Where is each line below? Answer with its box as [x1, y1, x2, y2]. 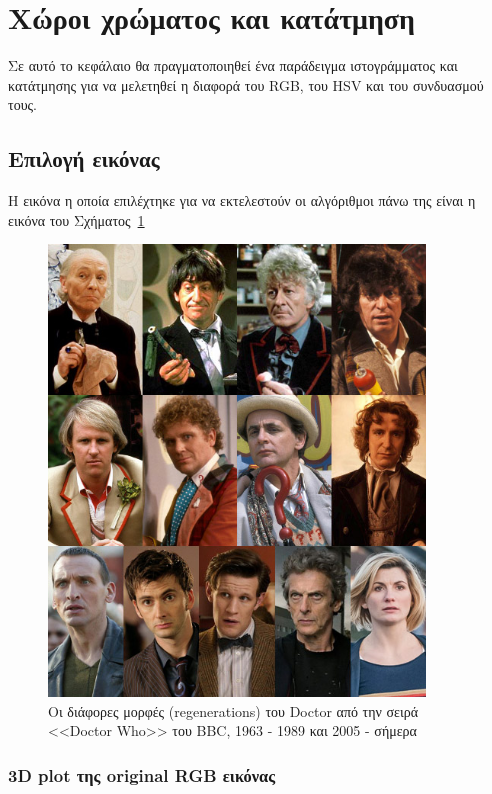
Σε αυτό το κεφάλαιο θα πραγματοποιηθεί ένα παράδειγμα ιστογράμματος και [8, 55, 458, 76]
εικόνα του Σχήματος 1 [8, 209, 145, 230]
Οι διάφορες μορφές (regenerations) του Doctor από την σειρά [48, 700, 419, 721]
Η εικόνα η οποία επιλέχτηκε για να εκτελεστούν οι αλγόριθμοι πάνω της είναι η [8, 190, 476, 211]
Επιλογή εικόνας [8, 143, 160, 174]
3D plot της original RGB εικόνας [8, 762, 276, 787]
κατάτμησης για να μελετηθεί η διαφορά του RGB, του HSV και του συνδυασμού [8, 74, 484, 95]
